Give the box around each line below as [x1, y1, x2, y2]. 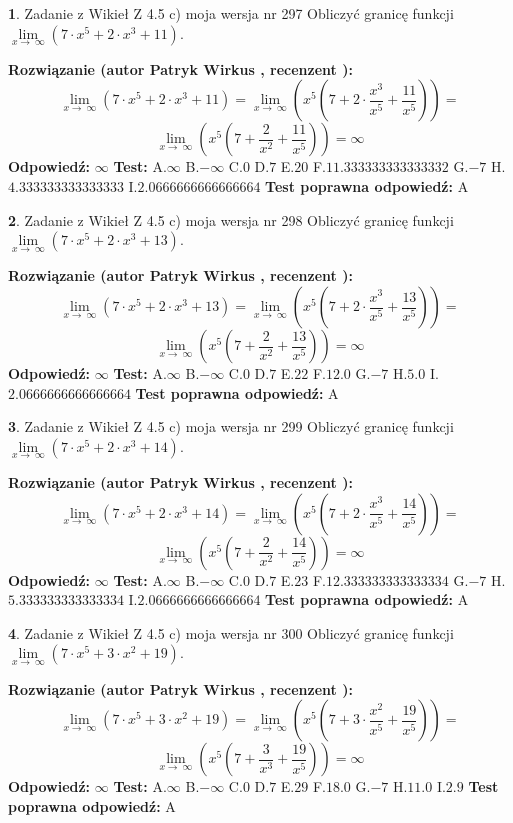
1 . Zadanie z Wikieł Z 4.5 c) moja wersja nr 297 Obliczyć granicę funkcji [8, 3, 454, 23]
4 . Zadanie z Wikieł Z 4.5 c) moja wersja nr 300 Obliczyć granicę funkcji [8, 622, 454, 643]
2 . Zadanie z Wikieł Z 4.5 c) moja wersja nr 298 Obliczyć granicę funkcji [8, 209, 454, 230]
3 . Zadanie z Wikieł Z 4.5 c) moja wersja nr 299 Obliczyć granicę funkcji [8, 416, 454, 437]
